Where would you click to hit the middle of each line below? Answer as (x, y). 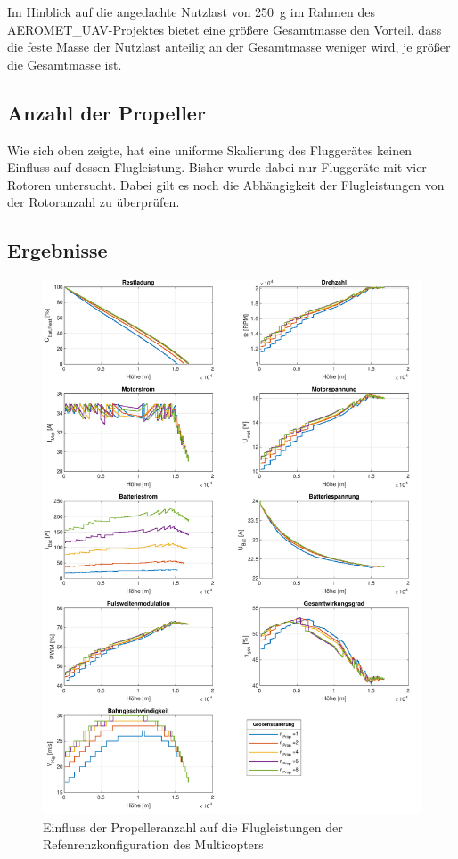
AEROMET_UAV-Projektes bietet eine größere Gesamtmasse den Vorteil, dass (225, 29)
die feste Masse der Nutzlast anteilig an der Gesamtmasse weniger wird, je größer (229, 47)
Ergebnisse (57, 250)
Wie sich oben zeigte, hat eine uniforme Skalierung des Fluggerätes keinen (209, 149)
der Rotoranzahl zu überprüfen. (94, 202)
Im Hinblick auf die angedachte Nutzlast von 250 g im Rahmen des (191, 12)
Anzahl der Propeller (106, 112)
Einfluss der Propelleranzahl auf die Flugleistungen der (193, 826)
